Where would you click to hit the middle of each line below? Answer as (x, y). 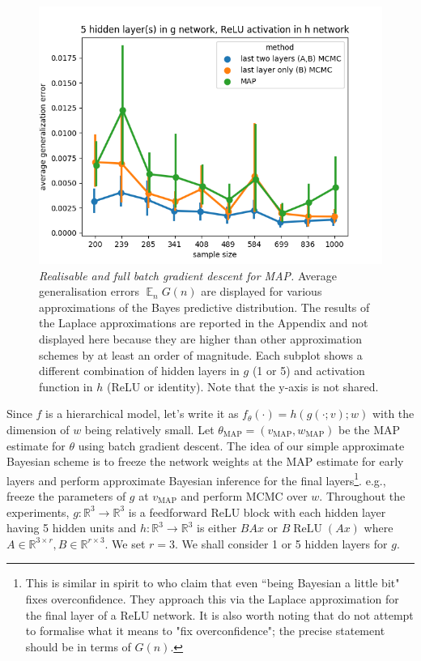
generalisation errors (89, 291)
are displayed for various (262, 291)
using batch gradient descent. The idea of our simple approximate (241, 445)
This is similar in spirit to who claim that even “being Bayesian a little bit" (213, 583)
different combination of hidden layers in (139, 371)
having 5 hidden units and (72, 528)
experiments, (38, 512)
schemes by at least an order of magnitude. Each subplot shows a (201, 354)
